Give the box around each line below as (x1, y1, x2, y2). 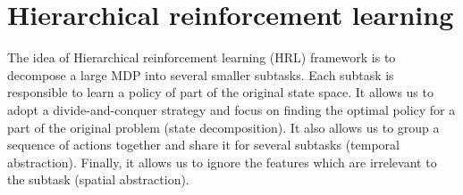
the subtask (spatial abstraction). (7, 170, 189, 189)
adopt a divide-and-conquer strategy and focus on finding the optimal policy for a (7, 100, 456, 118)
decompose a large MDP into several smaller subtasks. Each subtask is (7, 65, 394, 84)
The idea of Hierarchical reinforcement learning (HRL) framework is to (7, 48, 396, 67)
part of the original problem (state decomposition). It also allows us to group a (7, 118, 440, 136)
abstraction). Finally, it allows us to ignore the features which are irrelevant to (7, 152, 437, 171)
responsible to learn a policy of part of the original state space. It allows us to (7, 83, 434, 102)
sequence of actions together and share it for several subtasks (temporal (7, 135, 400, 154)
